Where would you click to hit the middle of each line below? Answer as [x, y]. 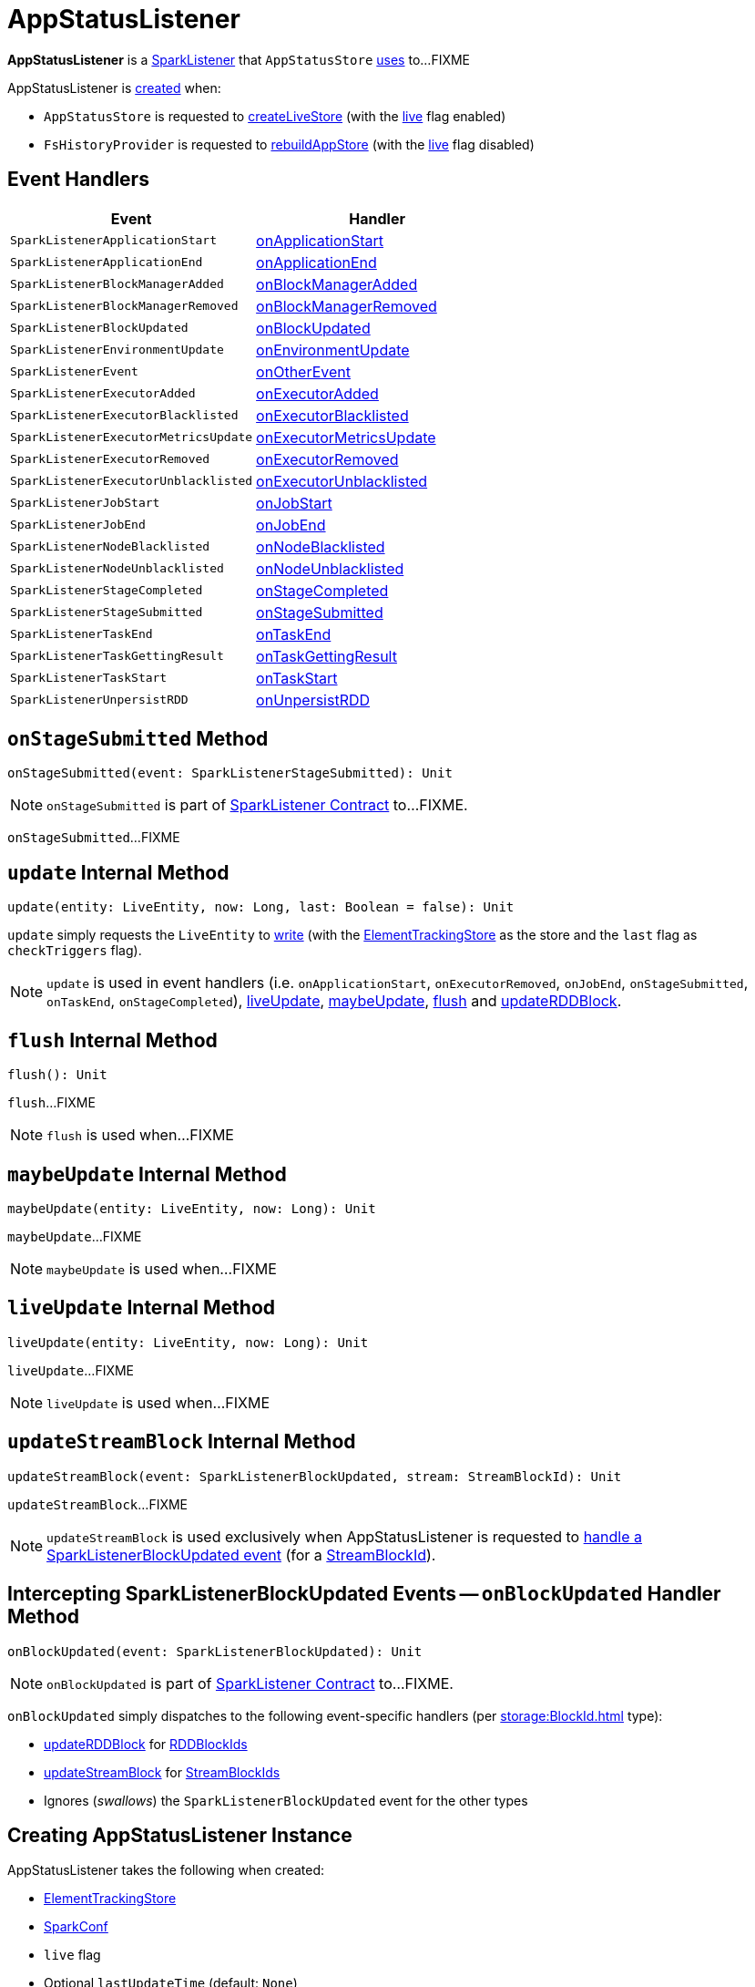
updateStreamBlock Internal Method [182, 1442]
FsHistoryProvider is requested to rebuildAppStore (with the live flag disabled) [289, 144]
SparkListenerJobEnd [78, 525]
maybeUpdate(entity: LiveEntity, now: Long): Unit [192, 1208]
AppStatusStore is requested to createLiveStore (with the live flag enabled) [275, 116]
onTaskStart [297, 678]
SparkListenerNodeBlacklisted [110, 547]
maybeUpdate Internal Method [147, 1174]
